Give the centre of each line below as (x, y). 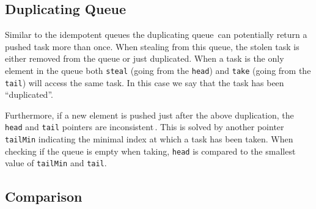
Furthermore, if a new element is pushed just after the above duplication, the (149, 115)
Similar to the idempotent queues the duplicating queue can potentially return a (156, 35)
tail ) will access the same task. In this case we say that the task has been (145, 82)
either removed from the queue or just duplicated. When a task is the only (145, 58)
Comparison (44, 196)
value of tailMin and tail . (56, 163)
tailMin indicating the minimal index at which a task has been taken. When (149, 139)
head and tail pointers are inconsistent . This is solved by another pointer (145, 127)
